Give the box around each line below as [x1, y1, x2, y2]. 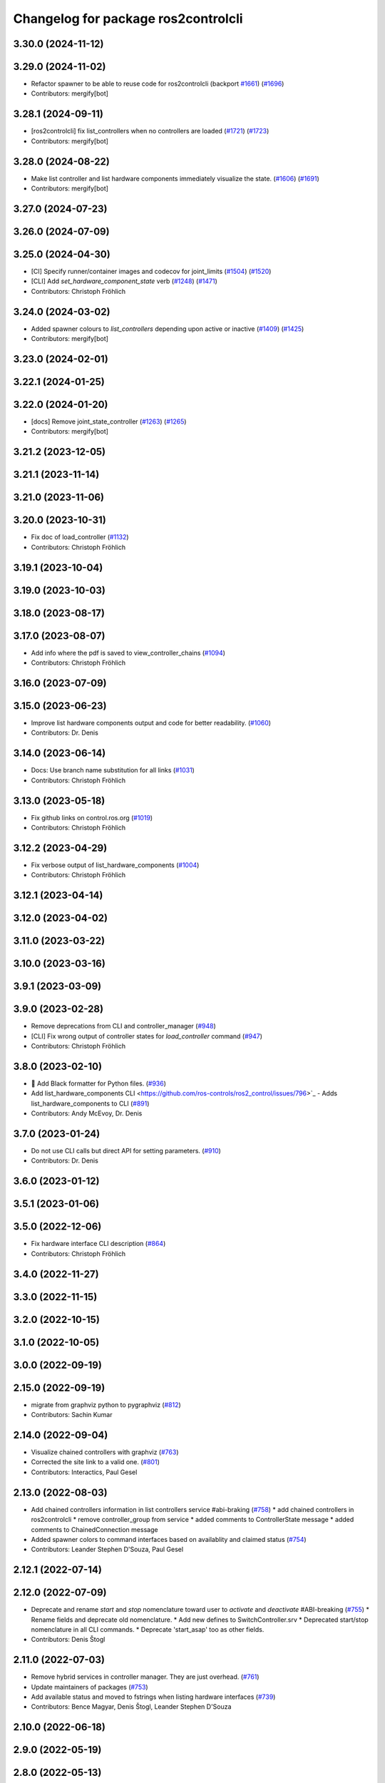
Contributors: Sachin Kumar [31, 1411, 113, 1419]
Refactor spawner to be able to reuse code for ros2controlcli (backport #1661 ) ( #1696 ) [31, 79, 284, 88]
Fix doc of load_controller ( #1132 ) [31, 533, 129, 541]
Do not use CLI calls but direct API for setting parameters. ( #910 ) [31, 1147, 221, 1155]
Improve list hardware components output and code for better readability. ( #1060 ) [31, 719, 271, 727]
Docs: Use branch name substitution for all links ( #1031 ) [31, 766, 195, 775]
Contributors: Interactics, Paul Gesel [31, 1468, 138, 1476]
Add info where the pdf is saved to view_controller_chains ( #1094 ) [31, 648, 226, 657]
